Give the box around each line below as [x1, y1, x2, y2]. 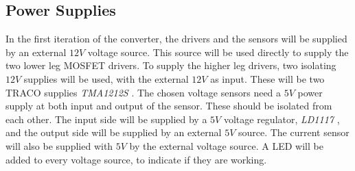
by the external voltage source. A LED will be [129, 138, 323, 153]
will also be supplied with [5, 138, 113, 153]
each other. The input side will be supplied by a [5, 111, 207, 126]
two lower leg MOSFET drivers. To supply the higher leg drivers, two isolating [5, 58, 336, 73]
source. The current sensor [238, 125, 350, 140]
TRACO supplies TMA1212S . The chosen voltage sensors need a [5, 85, 282, 99]
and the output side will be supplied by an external [5, 125, 222, 140]
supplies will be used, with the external [23, 71, 189, 85]
